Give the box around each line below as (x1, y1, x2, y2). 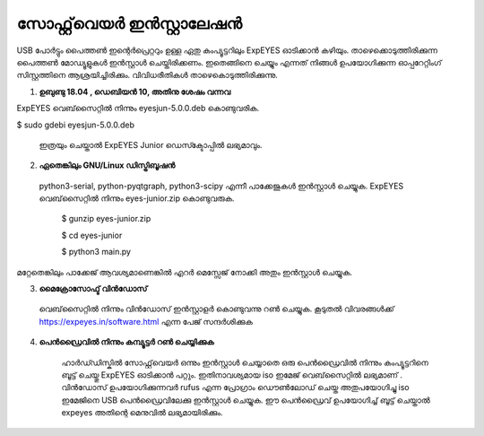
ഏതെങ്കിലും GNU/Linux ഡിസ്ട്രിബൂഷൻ (39, 160, 176, 170)
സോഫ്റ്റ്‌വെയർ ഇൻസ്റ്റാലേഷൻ (16, 13, 242, 33)
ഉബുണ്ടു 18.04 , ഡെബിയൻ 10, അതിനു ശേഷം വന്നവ (39, 86, 231, 97)
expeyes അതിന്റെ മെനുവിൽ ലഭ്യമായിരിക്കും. (61, 407, 223, 418)
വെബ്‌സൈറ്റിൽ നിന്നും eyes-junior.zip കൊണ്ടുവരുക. (39, 193, 235, 204)
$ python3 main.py (61, 247, 132, 257)
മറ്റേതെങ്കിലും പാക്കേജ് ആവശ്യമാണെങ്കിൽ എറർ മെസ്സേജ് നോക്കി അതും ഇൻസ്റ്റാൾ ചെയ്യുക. (16, 266, 353, 277)
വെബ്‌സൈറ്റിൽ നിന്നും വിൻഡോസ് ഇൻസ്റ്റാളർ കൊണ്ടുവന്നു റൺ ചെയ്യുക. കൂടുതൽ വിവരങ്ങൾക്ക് (39, 303, 394, 314)
